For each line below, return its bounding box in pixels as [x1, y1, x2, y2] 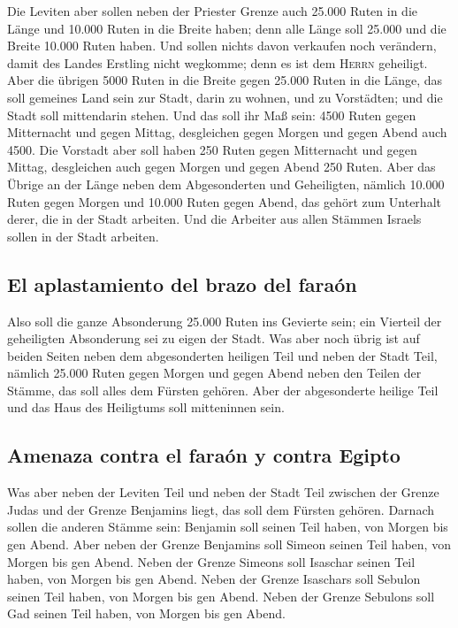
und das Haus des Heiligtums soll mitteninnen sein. [7, 398, 285, 417]
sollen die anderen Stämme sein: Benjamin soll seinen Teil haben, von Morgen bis [7, 517, 448, 536]
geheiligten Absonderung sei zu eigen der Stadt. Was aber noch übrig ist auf [7, 329, 420, 348]
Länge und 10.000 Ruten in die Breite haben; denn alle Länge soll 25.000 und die [7, 19, 447, 37]
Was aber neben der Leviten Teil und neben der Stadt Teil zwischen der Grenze [7, 483, 439, 502]
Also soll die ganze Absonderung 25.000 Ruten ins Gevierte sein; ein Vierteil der [7, 311, 442, 330]
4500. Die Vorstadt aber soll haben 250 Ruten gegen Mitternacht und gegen [7, 140, 417, 158]
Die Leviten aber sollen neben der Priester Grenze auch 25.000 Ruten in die [7, 2, 417, 19]
